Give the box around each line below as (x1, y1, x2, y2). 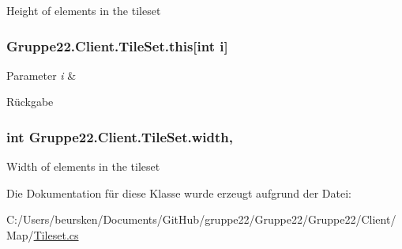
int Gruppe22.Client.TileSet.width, (6, 126, 233, 146)
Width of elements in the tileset (6, 158, 160, 175)
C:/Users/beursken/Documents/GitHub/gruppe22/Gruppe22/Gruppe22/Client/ (6, 211, 396, 228)
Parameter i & (6, 66, 77, 83)
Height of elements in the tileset (6, 2, 161, 18)
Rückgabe (6, 93, 54, 110)
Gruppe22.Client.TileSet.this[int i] (6, 36, 228, 55)
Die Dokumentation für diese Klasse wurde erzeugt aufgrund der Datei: (6, 184, 351, 201)
